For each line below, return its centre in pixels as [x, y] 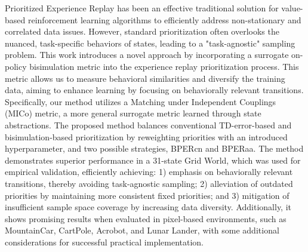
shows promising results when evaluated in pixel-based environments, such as [146, 218]
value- [292, 8]
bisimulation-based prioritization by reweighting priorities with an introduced [146, 136]
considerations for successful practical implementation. [104, 242]
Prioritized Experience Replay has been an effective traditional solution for [142, 8]
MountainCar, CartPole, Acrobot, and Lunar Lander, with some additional [142, 230]
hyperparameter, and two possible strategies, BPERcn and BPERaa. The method [154, 148]
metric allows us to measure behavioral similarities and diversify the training [145, 78]
